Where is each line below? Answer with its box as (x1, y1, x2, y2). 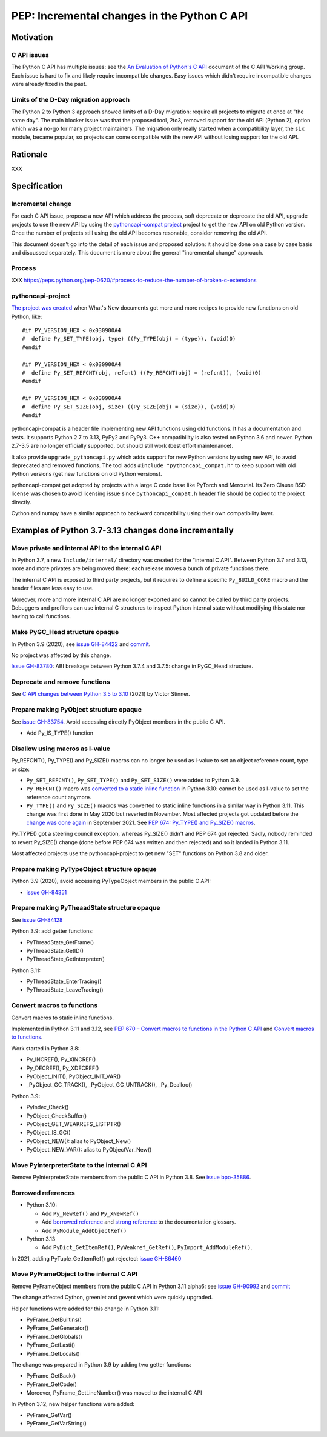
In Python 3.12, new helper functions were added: (11, 1400, 135, 1407)
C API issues (11, 50, 50, 59)
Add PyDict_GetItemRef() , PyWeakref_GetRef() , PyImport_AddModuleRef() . (41, 1244, 253, 1251)
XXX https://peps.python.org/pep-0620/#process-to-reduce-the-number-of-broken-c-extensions (11, 276, 257, 284)
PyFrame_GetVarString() (26, 1420, 87, 1427)
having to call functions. (11, 613, 71, 620)
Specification (11, 181, 63, 192)
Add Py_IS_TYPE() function (26, 729, 94, 736)
